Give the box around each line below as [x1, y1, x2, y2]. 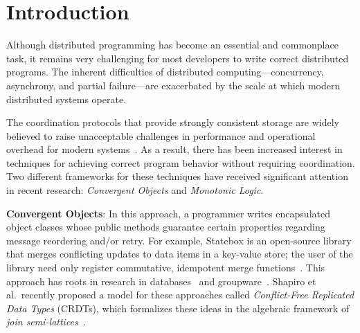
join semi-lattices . [6, 314, 86, 329]
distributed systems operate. [6, 91, 127, 106]
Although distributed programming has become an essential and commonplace [6, 37, 339, 52]
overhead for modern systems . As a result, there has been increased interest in [6, 142, 343, 156]
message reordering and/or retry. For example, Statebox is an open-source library [6, 233, 352, 247]
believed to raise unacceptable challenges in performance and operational [6, 128, 316, 143]
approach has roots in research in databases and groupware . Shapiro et [6, 273, 316, 288]
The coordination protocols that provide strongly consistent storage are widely [6, 115, 339, 129]
